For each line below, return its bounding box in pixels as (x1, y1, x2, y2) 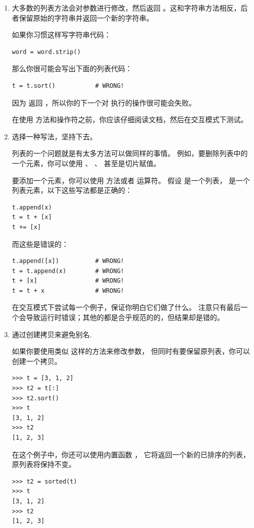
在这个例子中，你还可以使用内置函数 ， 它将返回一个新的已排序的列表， (12, 449, 250, 459)
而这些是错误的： (12, 238, 69, 249)
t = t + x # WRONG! (12, 287, 124, 294)
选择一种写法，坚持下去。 (12, 131, 97, 141)
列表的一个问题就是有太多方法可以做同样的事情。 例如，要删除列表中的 (12, 148, 248, 159)
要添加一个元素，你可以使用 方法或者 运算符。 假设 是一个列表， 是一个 (12, 175, 250, 185)
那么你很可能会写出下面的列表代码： (12, 63, 132, 74)
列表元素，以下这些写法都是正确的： (12, 185, 132, 195)
